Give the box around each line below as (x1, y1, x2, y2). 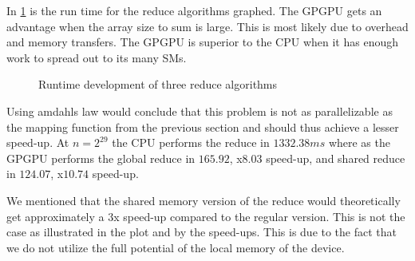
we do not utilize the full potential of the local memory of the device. (6, 239, 345, 255)
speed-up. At (6, 134, 69, 151)
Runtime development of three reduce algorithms (38, 76, 278, 93)
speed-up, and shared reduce (266, 149, 405, 166)
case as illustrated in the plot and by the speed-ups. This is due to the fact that (6, 223, 397, 240)
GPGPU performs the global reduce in (6, 149, 196, 166)
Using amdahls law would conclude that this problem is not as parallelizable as (6, 102, 393, 119)
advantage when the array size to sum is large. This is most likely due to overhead (6, 18, 409, 34)
